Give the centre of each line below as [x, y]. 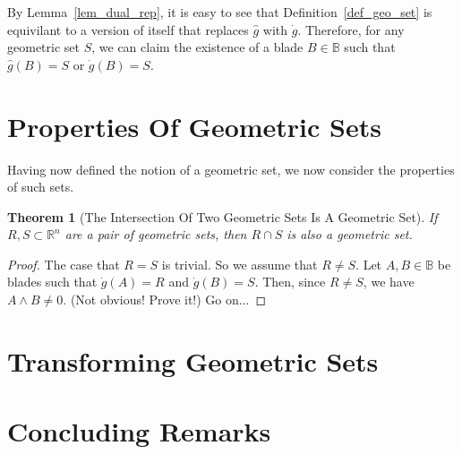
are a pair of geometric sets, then [156, 234]
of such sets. [41, 187]
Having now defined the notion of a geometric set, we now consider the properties [231, 169]
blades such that [52, 282]
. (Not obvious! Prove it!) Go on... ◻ [165, 300]
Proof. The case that [64, 264]
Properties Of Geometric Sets [194, 126]
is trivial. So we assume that [240, 264]
